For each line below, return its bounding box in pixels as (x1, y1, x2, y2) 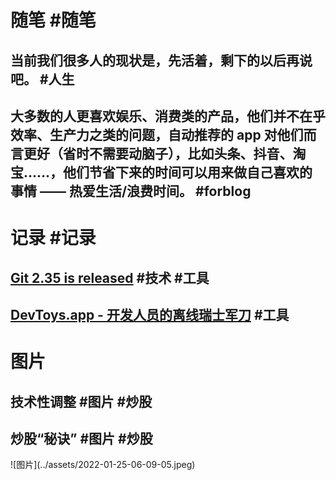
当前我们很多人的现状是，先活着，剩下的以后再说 (10, 52, 313, 69)
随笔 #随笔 (10, 9, 97, 32)
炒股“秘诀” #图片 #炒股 (10, 430, 153, 447)
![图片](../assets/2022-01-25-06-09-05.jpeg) (10, 459, 196, 471)
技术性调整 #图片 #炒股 (10, 393, 153, 410)
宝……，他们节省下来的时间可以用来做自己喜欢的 (10, 164, 313, 181)
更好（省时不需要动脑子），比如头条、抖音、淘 (23, 145, 307, 162)
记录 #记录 (10, 227, 97, 250)
